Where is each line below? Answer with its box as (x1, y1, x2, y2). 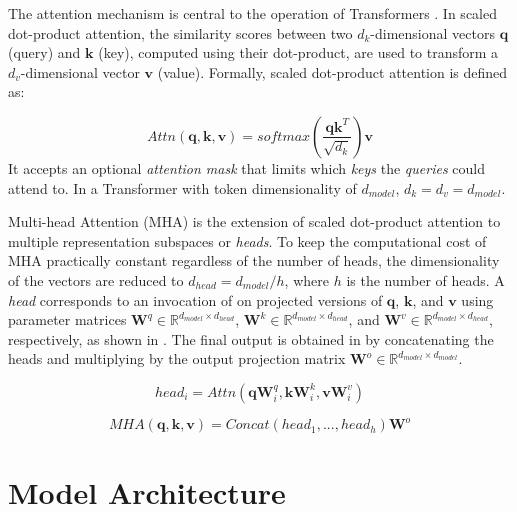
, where (284, 269, 329, 290)
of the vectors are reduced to (8, 269, 184, 290)
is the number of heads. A (346, 269, 505, 290)
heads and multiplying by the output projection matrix (8, 348, 346, 369)
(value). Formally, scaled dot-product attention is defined (157, 61, 508, 82)
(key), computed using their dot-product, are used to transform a (98, 42, 499, 63)
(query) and (8, 42, 81, 63)
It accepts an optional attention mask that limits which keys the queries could (8, 157, 485, 178)
